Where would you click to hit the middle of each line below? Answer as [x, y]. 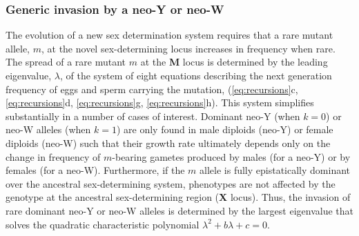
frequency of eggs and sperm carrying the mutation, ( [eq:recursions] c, [152, 89]
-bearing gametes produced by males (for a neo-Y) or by [231, 156]
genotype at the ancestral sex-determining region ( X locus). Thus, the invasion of [178, 197]
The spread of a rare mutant [66, 62]
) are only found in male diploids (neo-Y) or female [225, 129]
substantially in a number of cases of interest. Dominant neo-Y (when [153, 116]
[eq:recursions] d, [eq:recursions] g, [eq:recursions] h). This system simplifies [160, 102]
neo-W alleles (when [48, 129]
